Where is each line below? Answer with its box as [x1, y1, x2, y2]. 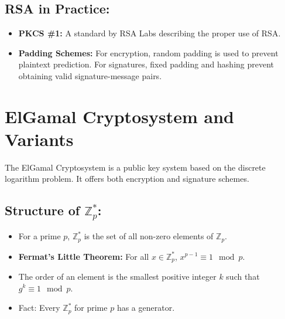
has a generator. [116, 301, 175, 314]
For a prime [18, 230, 61, 242]
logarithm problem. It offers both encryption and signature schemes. [5, 172, 249, 185]
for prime [74, 301, 108, 314]
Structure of [5, 201, 80, 219]
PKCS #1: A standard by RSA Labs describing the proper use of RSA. [18, 27, 281, 39]
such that [226, 270, 260, 282]
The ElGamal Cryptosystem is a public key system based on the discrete [5, 161, 266, 173]
